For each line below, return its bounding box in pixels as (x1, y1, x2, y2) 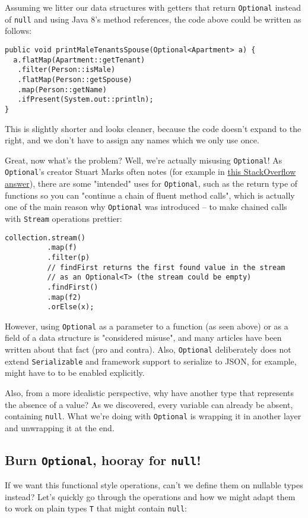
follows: (5, 24, 32, 37)
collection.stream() (5, 233, 86, 242)
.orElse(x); (47, 303, 94, 312)
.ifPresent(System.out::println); (17, 95, 154, 104)
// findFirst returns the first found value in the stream (47, 263, 285, 272)
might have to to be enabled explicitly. (5, 366, 145, 379)
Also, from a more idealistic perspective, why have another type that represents (5, 386, 294, 398)
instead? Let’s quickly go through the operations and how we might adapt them (5, 490, 296, 503)
